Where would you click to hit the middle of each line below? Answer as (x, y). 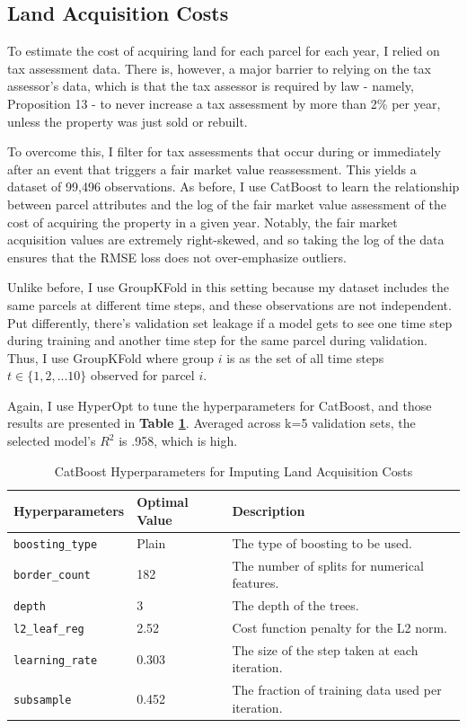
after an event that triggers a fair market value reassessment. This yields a (212, 169)
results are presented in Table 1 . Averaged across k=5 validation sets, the (211, 423)
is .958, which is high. (178, 441)
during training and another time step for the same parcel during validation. (217, 340)
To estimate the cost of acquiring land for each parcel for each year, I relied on (224, 51)
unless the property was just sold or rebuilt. (128, 121)
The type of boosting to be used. (322, 542)
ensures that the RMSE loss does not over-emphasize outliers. (177, 257)
